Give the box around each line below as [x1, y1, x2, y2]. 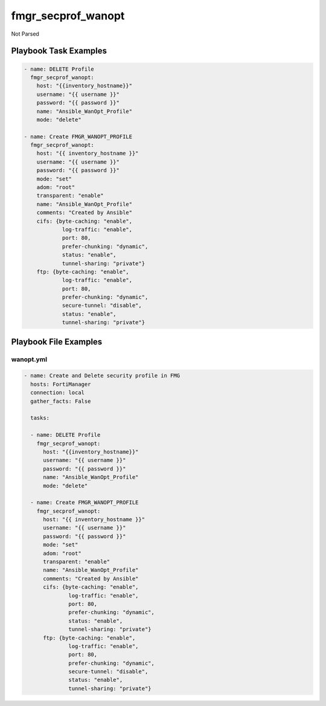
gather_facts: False [30, 397, 91, 405]
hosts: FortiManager [30, 380, 91, 388]
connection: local [30, 390, 85, 396]
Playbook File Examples [11, 336, 103, 347]
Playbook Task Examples [11, 46, 107, 56]
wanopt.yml [11, 355, 48, 364]
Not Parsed [11, 30, 39, 37]
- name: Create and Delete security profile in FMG [24, 372, 181, 379]
